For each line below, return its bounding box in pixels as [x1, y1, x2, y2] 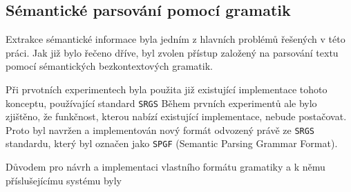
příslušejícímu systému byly [6, 173, 122, 187]
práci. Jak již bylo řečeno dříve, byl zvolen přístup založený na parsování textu [6, 45, 339, 59]
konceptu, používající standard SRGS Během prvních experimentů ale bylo [6, 95, 317, 110]
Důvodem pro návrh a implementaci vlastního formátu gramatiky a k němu [6, 160, 325, 174]
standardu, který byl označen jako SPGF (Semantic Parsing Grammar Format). [6, 136, 338, 151]
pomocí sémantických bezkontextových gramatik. [6, 59, 213, 73]
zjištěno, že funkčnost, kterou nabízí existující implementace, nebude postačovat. [6, 109, 347, 124]
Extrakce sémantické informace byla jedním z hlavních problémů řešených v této [6, 32, 345, 46]
